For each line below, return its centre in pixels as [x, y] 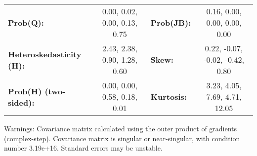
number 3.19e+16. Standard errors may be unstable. [83, 148]
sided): [21, 102]
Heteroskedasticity [45, 54]
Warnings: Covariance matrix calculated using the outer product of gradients [121, 128]
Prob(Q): [26, 22]
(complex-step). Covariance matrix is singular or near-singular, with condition [122, 138]
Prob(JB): [171, 22]
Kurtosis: [169, 97]
